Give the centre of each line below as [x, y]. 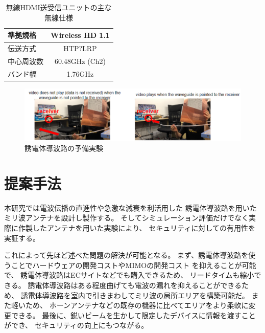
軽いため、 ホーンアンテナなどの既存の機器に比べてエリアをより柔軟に [130, 305]
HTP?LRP [80, 48]
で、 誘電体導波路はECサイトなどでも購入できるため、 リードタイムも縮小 [129, 275]
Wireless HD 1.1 [80, 35]
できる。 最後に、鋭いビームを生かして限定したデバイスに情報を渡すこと [133, 315]
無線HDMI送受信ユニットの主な [59, 7]
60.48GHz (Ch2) [80, 61]
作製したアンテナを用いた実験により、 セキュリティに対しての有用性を [137, 228]
